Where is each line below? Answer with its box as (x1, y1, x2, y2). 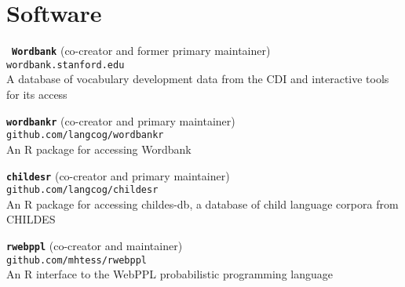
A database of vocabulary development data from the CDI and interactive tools (6, 71, 389, 87)
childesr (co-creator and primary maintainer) (6, 167, 230, 183)
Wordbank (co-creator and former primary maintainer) (12, 42, 271, 59)
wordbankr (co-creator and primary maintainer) (6, 112, 235, 129)
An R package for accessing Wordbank (6, 140, 192, 157)
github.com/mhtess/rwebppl (6, 254, 147, 266)
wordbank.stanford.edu (6, 59, 125, 71)
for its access (6, 86, 67, 103)
